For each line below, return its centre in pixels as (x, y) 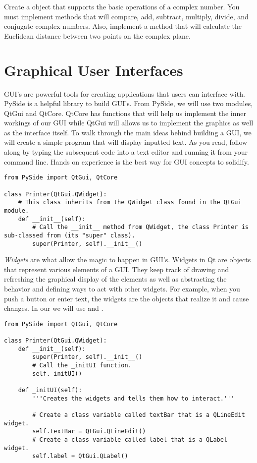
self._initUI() (57, 374)
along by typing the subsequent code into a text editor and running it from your (126, 152)
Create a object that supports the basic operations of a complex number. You (122, 6)
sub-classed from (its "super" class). (70, 235)
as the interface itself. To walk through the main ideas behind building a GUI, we (128, 132)
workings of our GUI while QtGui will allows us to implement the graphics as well (129, 123)
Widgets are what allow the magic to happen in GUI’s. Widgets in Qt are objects (128, 260)
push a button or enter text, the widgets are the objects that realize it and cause (127, 298)
